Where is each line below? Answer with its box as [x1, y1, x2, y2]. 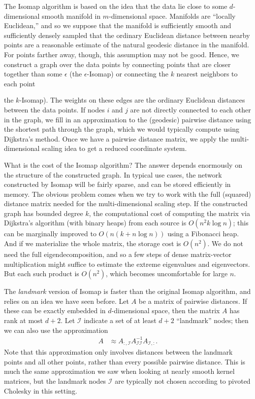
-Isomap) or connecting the [87, 69, 168, 79]
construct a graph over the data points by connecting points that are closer [4, 59, 231, 69]
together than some [4, 69, 63, 79]
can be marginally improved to [4, 228, 96, 239]
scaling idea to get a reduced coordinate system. [42, 143, 187, 153]
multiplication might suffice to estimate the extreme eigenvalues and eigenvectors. [4, 258, 250, 269]
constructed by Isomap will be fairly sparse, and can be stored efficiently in [4, 179, 231, 189]
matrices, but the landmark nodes [4, 375, 106, 386]
